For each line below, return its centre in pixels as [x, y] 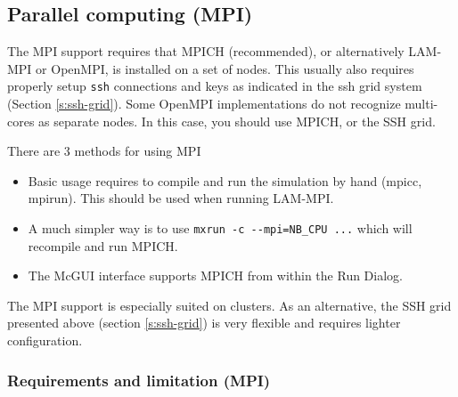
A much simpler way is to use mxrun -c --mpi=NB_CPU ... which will [220, 228]
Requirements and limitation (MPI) [139, 380]
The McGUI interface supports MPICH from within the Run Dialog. [215, 275]
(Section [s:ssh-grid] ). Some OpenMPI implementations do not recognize [204, 104]
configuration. [45, 340]
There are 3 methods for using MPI [104, 151]
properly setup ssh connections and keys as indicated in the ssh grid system [215, 86]
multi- [421, 104]
